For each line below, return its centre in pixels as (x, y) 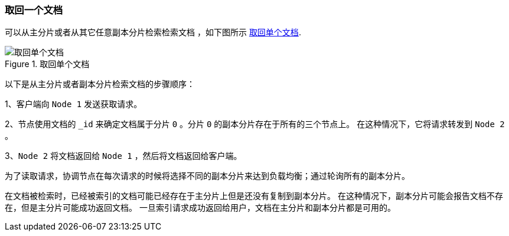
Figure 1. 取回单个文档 (47, 64)
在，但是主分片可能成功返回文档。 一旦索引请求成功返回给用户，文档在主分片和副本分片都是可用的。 (200, 208)
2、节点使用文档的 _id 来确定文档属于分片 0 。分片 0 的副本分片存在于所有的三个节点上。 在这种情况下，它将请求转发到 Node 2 (255, 124)
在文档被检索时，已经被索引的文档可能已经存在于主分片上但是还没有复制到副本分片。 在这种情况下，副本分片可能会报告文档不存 (254, 196)
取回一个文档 (34, 10)
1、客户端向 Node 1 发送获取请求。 (74, 104)
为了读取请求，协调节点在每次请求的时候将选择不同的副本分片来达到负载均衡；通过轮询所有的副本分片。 (207, 176)
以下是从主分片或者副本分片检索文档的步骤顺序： (100, 84)
